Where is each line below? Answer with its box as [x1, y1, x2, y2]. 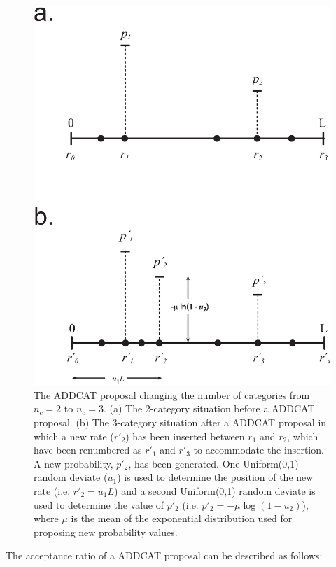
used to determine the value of [34, 497, 164, 512]
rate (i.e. [34, 483, 71, 498]
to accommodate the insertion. [193, 442, 324, 457]
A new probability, [34, 456, 113, 470]
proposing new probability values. [34, 524, 178, 539]
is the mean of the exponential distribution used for [71, 511, 293, 526]
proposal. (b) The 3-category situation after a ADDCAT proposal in [34, 414, 327, 429]
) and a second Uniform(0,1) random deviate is [114, 483, 316, 498]
